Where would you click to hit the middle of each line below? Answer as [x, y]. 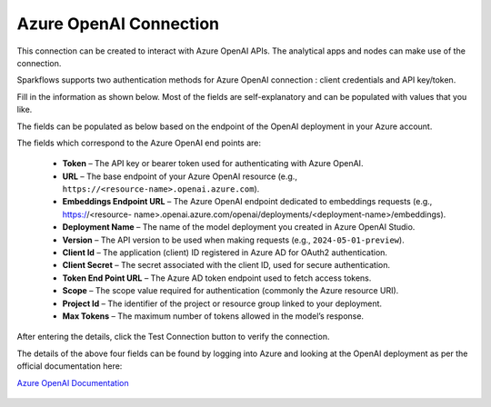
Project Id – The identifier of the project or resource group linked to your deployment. [222, 303]
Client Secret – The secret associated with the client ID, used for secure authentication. [226, 265]
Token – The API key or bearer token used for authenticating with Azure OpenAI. [213, 164]
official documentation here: [70, 366]
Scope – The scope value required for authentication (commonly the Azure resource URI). [230, 291]
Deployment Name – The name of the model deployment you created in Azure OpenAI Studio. [239, 227]
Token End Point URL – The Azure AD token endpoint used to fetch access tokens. [217, 278]
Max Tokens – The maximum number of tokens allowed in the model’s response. [213, 316]
